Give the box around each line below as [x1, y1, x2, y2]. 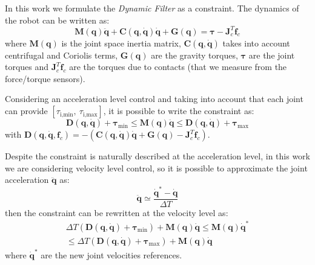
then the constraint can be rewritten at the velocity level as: [5, 206, 228, 219]
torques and [5, 60, 49, 73]
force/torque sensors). [5, 72, 85, 85]
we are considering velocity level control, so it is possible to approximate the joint [5, 161, 308, 174]
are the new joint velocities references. [41, 248, 182, 261]
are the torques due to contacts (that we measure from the [69, 60, 287, 73]
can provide [5, 104, 48, 117]
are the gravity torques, [151, 48, 238, 61]
